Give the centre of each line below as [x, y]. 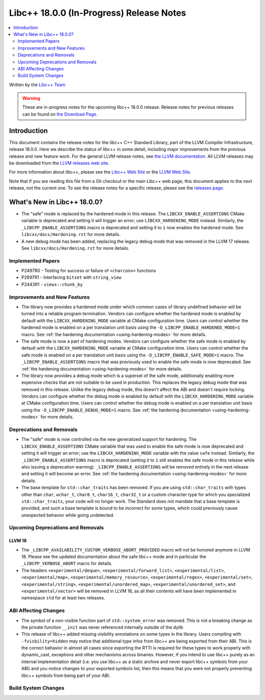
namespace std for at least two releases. [63, 598]
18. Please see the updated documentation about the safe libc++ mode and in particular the [114, 557]
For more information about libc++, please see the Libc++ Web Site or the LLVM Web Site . [100, 172]
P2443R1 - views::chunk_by [52, 284]
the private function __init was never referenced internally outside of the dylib [102, 627]
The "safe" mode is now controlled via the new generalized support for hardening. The [109, 439]
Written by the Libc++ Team [37, 85]
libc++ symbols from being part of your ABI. [66, 675]
